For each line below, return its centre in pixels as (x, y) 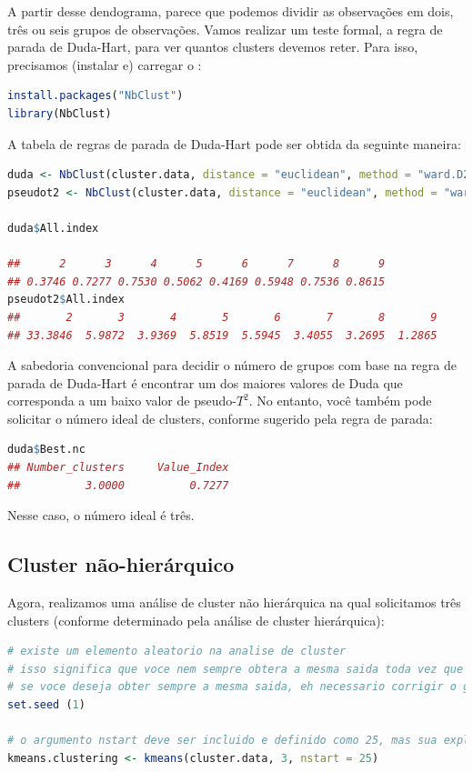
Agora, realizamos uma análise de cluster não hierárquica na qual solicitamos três (234, 602)
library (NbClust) (60, 113)
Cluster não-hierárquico (121, 564)
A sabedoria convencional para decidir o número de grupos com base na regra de (232, 365)
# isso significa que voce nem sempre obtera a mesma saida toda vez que (236, 669)
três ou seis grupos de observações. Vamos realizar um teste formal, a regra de (225, 29)
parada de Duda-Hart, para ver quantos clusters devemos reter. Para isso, (213, 47)
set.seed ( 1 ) (46, 705)
